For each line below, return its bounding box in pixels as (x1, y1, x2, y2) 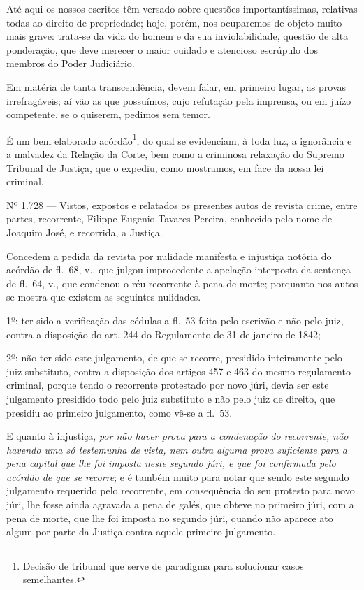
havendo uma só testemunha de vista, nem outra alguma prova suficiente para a (6, 442, 347, 456)
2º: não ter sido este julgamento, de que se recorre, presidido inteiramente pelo (6, 350, 342, 365)
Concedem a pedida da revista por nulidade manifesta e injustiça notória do (6, 248, 332, 263)
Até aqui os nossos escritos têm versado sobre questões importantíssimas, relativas (6, 1, 358, 15)
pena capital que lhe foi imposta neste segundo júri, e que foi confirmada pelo (6, 456, 336, 470)
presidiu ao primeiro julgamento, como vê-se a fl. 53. (6, 405, 233, 419)
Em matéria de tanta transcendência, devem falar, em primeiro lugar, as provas (6, 79, 347, 94)
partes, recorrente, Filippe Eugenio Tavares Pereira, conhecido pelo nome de (6, 211, 333, 226)
